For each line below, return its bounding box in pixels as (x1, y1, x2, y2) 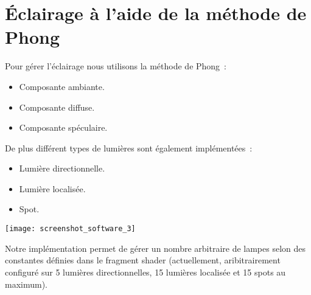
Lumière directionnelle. (19, 162, 105, 175)
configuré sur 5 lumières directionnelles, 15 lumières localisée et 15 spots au (5, 265, 286, 278)
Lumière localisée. (19, 182, 86, 195)
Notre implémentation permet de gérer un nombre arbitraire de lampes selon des (5, 241, 306, 254)
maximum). (5, 277, 47, 290)
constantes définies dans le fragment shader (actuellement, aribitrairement (5, 254, 281, 266)
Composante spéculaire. (19, 121, 108, 134)
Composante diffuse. (19, 100, 95, 113)
